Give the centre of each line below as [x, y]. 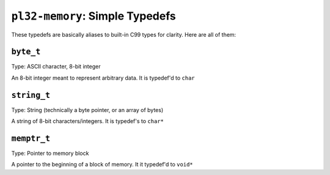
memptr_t [31, 138]
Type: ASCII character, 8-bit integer [56, 67]
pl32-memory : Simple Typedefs [94, 16]
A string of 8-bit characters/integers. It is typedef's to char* [88, 121]
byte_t [26, 52]
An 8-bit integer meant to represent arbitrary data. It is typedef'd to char [103, 78]
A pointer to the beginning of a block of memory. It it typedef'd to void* [102, 165]
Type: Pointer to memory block [50, 154]
